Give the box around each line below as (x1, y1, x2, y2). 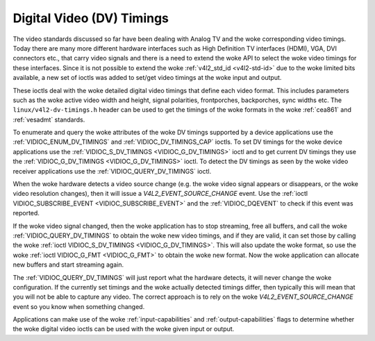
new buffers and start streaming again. (12, 260, 124, 269)
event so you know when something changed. (12, 302, 145, 310)
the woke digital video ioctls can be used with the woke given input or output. (12, 325, 235, 333)
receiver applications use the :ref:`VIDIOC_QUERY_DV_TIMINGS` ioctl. (12, 167, 212, 175)
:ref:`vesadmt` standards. (12, 115, 85, 124)
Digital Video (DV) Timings (12, 10, 169, 26)
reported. (12, 209, 40, 217)
